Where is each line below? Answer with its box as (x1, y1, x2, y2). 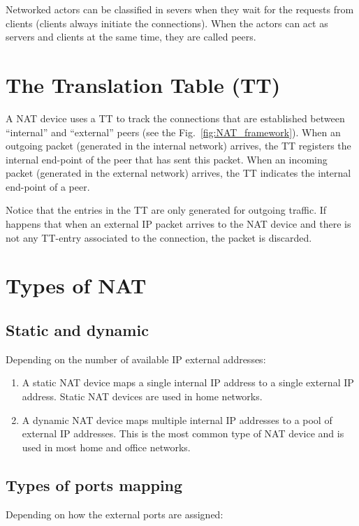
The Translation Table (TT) (6, 70, 281, 98)
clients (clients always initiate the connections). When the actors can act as (6, 15, 328, 30)
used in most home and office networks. (22, 439, 191, 454)
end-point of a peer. (6, 179, 90, 193)
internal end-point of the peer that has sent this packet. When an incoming (6, 152, 328, 166)
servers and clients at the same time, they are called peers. (6, 29, 256, 44)
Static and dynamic (6, 319, 149, 341)
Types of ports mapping (6, 474, 183, 495)
